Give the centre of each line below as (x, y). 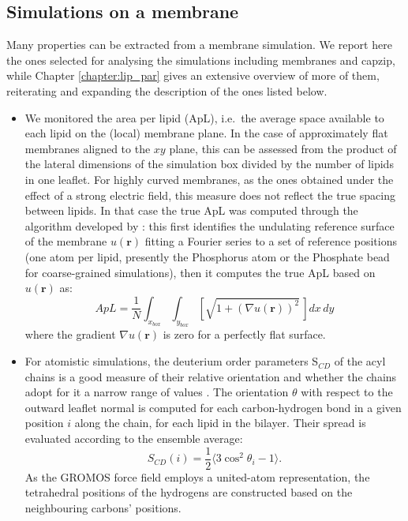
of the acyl (360, 361)
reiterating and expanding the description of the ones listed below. (167, 90)
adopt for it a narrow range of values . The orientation (157, 392)
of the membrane (66, 241)
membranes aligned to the (88, 148)
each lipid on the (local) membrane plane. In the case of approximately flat (206, 133)
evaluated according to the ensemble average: (134, 439)
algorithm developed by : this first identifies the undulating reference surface (210, 225)
